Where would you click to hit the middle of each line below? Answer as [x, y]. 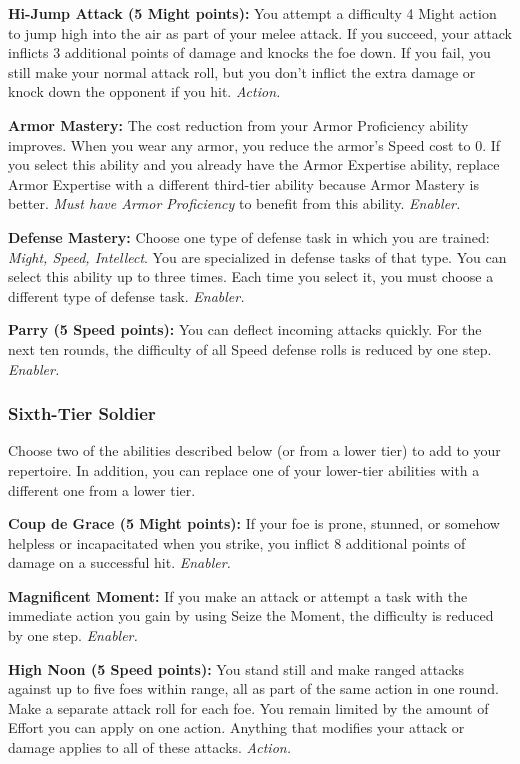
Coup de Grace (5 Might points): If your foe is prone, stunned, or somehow [254, 523]
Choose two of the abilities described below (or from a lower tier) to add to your [254, 450]
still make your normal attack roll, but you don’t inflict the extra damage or [242, 71]
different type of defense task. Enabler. [126, 295]
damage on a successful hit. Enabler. [119, 562]
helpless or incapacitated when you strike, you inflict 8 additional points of [237, 542]
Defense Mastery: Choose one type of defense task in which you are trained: [249, 236]
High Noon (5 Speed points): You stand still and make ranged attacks [236, 668]
